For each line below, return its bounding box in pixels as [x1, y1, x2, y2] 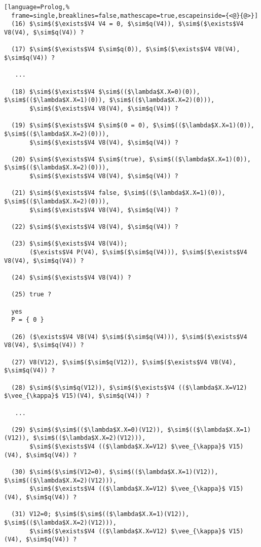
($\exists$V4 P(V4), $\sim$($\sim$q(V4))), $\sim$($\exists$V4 [29, 249, 247, 256]
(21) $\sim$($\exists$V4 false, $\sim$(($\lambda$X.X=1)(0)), [11, 189, 226, 197]
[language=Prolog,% [4, 4, 69, 11]
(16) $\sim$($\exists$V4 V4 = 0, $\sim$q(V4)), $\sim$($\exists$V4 [11, 20, 244, 28]
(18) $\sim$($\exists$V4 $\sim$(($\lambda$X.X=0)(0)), [11, 88, 200, 95]
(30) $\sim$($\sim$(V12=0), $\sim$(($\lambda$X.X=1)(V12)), [11, 468, 218, 476]
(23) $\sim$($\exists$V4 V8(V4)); [11, 240, 128, 248]
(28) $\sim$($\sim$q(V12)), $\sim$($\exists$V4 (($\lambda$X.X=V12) [11, 384, 247, 391]
